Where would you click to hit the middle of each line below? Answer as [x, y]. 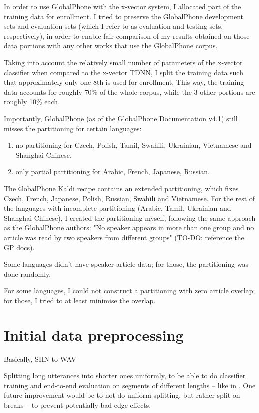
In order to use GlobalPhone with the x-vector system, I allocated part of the [123, 6]
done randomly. [28, 273]
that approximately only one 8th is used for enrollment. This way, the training [124, 82]
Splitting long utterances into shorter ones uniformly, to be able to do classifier [125, 375]
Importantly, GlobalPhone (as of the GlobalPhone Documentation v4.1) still [121, 118]
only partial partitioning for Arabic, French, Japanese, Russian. [113, 172]
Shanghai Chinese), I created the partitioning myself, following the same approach [130, 217]
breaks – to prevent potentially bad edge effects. [78, 405]
